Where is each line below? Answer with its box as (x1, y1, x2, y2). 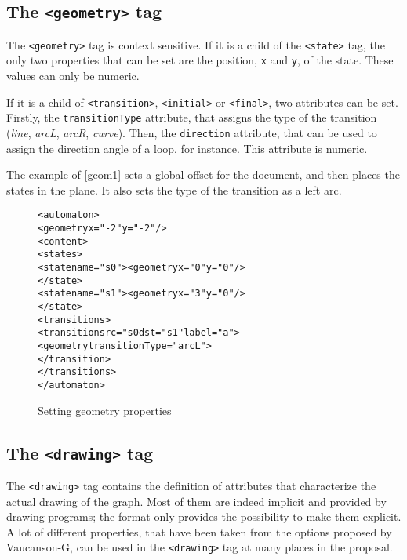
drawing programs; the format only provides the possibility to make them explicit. (6, 508, 402, 525)
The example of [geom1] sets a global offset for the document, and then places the (6, 166, 400, 183)
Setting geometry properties (38, 402, 172, 418)
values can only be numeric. (6, 67, 140, 84)
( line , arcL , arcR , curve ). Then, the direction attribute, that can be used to (6, 125, 377, 140)
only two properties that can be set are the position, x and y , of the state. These (6, 52, 394, 68)
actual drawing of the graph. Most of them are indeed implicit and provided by (6, 493, 387, 509)
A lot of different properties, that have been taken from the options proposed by (6, 523, 392, 540)
